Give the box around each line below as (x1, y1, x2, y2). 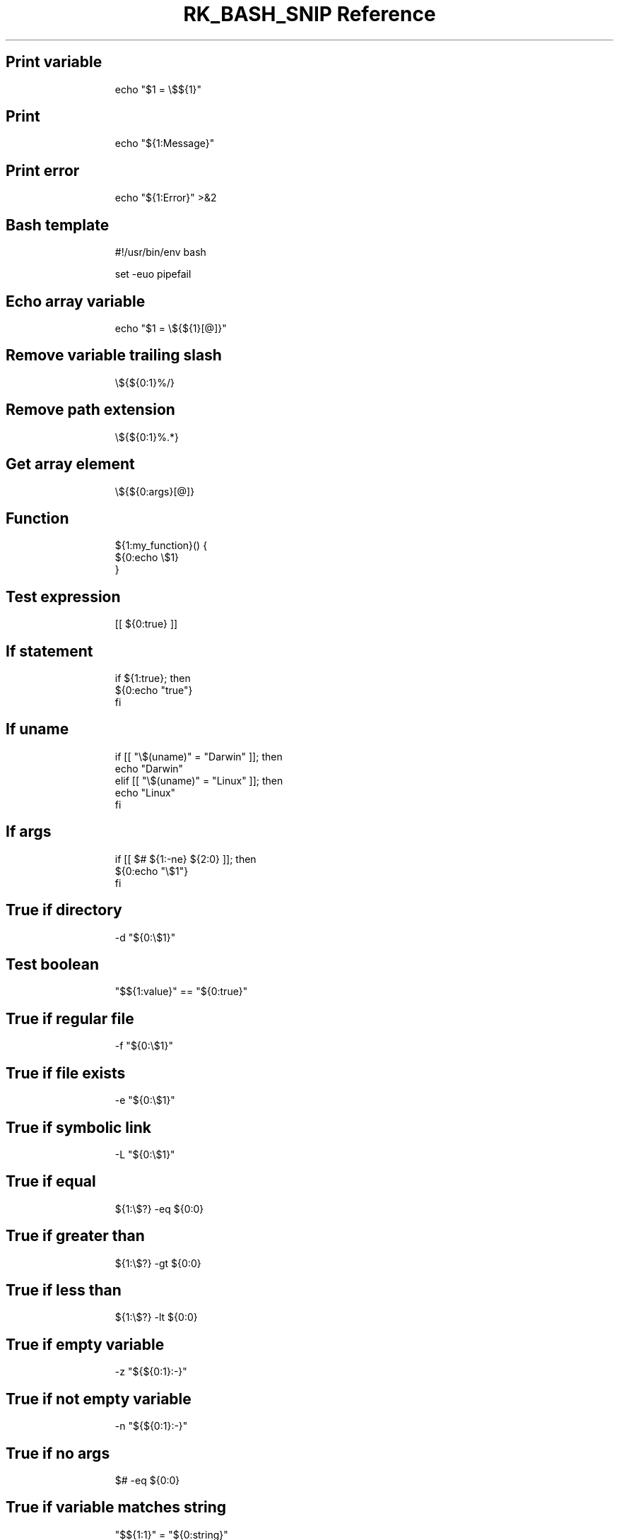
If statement (6, 642, 93, 660)
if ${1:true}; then (114, 672, 191, 685)
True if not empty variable (6, 1389, 191, 1408)
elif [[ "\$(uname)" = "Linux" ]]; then (114, 774, 283, 787)
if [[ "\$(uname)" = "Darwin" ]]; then (114, 750, 283, 763)
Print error (6, 161, 80, 180)
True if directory (6, 901, 122, 919)
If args (6, 823, 52, 841)
